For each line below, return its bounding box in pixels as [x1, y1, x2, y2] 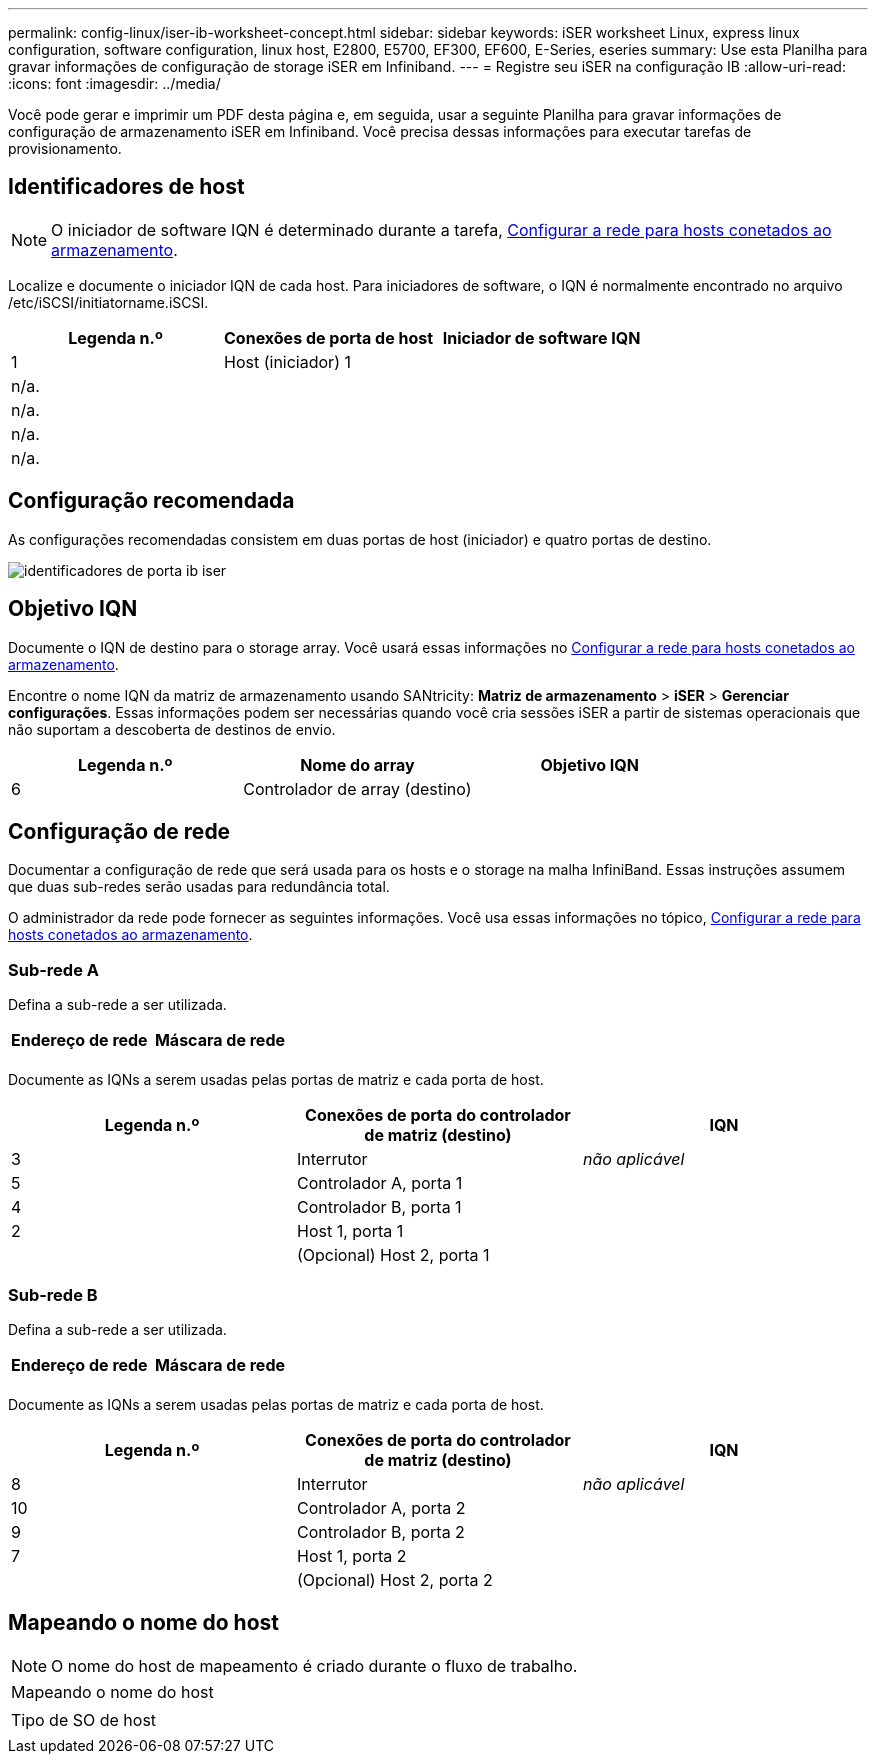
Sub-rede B [8, 1284, 98, 1305]
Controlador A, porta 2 [296, 1497, 466, 1518]
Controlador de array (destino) [243, 778, 472, 799]
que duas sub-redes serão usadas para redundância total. [8, 878, 390, 896]
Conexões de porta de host [224, 327, 434, 348]
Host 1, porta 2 [296, 1545, 407, 1566]
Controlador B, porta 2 [296, 1521, 465, 1542]
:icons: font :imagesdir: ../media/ [8, 75, 221, 92]
